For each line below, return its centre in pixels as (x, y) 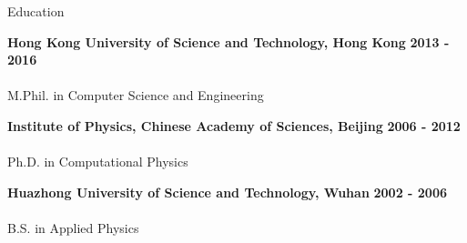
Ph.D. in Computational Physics (98, 162)
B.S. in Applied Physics (73, 227)
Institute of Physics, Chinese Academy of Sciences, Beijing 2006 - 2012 (234, 125)
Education (36, 11)
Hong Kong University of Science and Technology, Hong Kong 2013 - (228, 41)
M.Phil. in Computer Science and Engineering (136, 95)
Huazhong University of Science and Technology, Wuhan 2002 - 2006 (227, 192)
